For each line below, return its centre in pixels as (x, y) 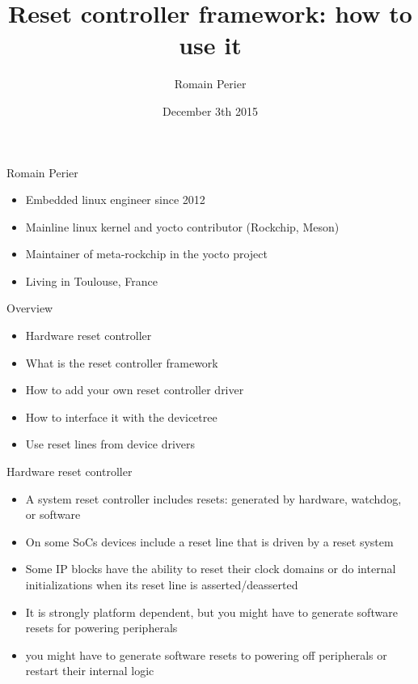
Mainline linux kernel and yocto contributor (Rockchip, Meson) (182, 226)
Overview (30, 308)
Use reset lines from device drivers (110, 444)
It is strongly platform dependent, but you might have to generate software (211, 612)
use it (210, 45)
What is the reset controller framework (122, 362)
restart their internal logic (90, 671)
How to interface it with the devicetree (121, 416)
